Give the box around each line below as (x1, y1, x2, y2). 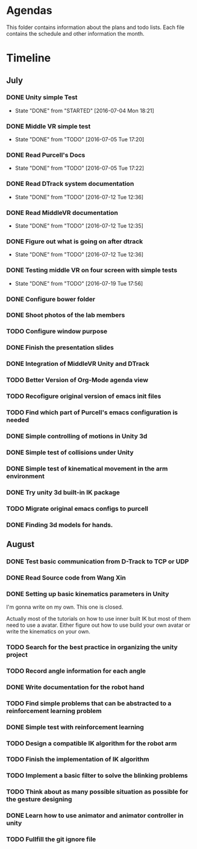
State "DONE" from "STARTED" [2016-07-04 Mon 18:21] (14, 107, 155, 114)
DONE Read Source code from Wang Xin (6, 573, 127, 581)
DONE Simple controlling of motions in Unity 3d (6, 432, 148, 440)
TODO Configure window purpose (6, 327, 108, 336)
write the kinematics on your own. (6, 628, 90, 635)
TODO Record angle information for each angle (6, 667, 146, 675)
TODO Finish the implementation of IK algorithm (6, 755, 149, 764)
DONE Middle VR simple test (6, 122, 91, 130)
